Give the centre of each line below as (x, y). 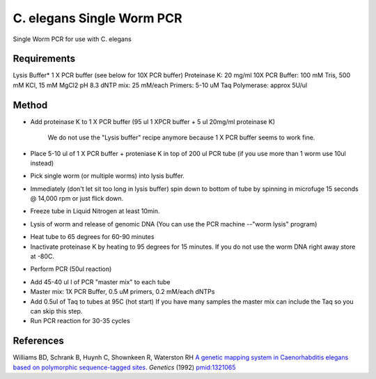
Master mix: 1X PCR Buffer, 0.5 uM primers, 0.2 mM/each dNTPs (123, 292)
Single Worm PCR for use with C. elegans (72, 39)
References (38, 341)
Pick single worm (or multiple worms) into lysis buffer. (107, 176)
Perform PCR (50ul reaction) (71, 269)
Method (30, 105)
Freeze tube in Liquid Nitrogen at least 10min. (95, 211)
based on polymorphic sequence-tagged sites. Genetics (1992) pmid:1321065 (124, 367)
